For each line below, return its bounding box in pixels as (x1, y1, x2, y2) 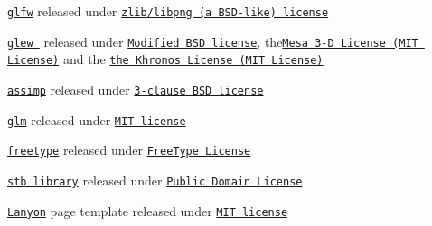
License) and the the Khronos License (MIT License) (7, 50, 324, 68)
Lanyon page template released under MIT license (7, 201, 288, 220)
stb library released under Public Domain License (7, 170, 303, 189)
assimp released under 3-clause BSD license (7, 79, 264, 98)
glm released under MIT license (7, 110, 186, 129)
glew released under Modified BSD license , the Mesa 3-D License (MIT (7, 32, 418, 50)
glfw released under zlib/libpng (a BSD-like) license (7, 2, 329, 20)
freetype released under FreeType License (7, 140, 251, 159)
